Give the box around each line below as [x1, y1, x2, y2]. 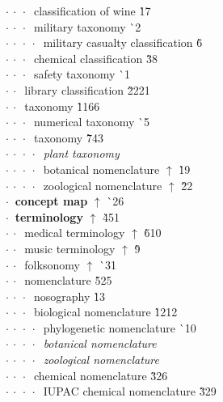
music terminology [24, 239, 116, 256]
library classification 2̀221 [24, 81, 150, 98]
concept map [15, 193, 88, 209]
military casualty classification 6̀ [43, 34, 203, 51]
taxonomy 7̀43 [33, 129, 103, 146]
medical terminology [24, 224, 125, 241]
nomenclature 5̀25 [24, 272, 112, 289]
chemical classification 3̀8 [33, 49, 158, 66]
